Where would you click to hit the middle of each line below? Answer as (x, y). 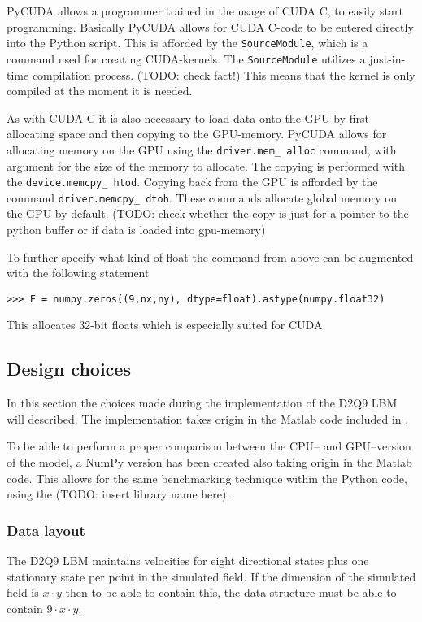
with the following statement (78, 273)
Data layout (46, 530)
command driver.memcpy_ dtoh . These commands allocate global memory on (202, 197)
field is (23, 592)
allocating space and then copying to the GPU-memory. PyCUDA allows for (197, 134)
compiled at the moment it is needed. (100, 91)
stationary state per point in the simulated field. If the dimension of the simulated (211, 576)
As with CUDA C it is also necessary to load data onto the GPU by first (188, 117)
